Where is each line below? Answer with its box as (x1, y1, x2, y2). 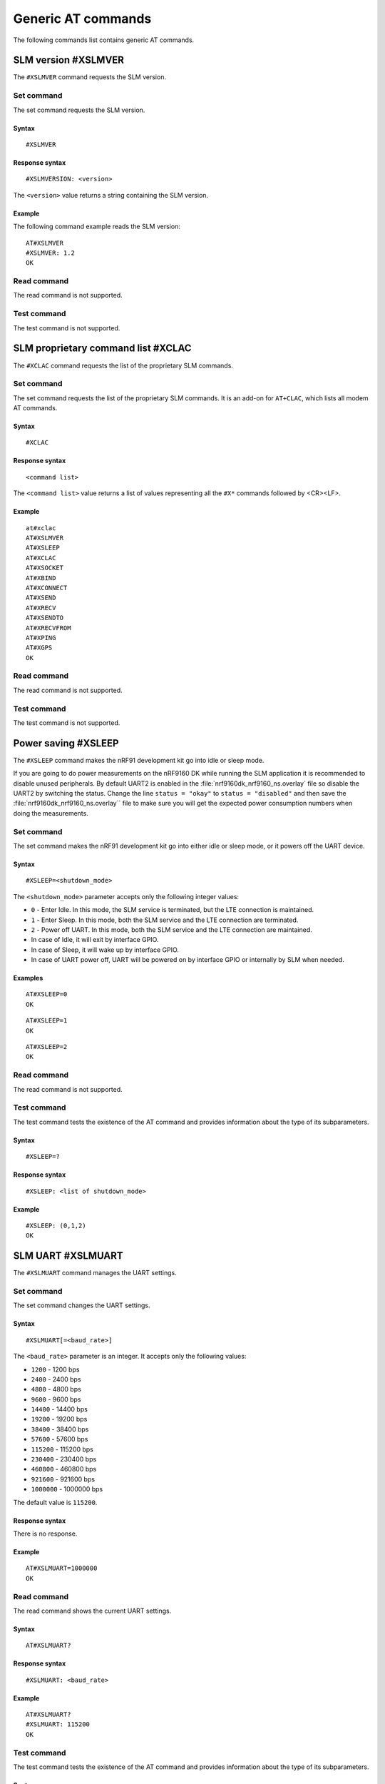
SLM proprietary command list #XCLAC (13, 343, 192, 355)
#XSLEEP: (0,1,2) (26, 1221, 86, 1230)
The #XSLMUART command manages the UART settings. (13, 1269, 178, 1277)
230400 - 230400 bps (31, 1455, 97, 1464)
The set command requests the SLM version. (13, 106, 145, 114)
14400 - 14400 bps (31, 1405, 88, 1414)
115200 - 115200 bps (31, 1445, 94, 1454)
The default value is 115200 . (13, 1498, 98, 1506)
